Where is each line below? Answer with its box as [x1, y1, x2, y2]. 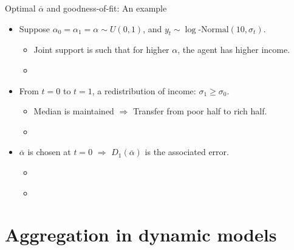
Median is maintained [33, 105, 114, 117]
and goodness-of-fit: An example [46, 2, 167, 14]
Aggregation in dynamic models [5, 222, 277, 247]
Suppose [19, 22, 50, 35]
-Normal [198, 25, 229, 34]
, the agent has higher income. [177, 43, 290, 56]
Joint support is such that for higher [33, 43, 169, 56]
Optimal [5, 2, 36, 14]
